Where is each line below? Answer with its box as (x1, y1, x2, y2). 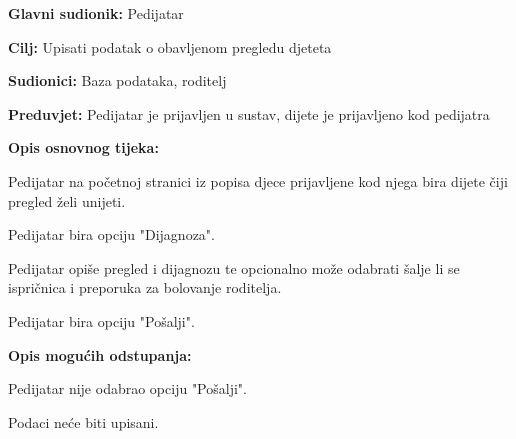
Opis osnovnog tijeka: (8, 137, 159, 158)
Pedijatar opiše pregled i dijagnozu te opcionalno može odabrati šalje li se (8, 257, 460, 278)
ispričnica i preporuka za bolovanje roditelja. (8, 277, 282, 298)
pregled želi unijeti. (8, 190, 126, 211)
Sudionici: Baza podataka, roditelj (8, 70, 227, 91)
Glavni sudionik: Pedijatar (8, 3, 184, 23)
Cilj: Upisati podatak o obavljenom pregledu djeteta (8, 36, 332, 57)
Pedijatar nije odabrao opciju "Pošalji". (8, 378, 247, 399)
